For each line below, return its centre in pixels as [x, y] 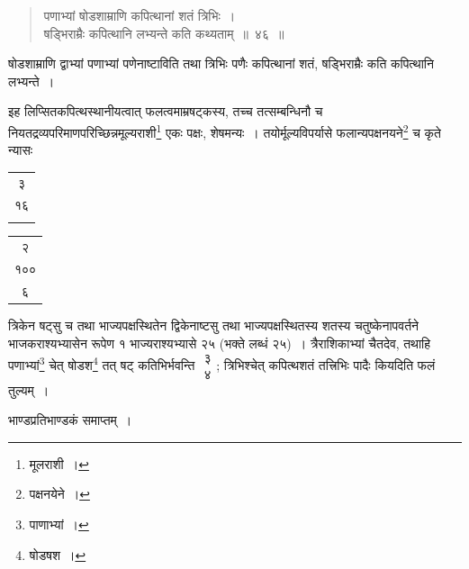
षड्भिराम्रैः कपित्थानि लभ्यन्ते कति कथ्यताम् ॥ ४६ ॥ [164, 33]
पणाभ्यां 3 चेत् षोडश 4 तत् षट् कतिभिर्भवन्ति [102, 363]
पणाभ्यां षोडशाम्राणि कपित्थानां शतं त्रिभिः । [140, 15]
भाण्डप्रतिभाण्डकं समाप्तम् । [70, 420]
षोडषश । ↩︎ [58, 554]
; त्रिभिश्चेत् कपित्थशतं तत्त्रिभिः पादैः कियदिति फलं [326, 365]
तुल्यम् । [29, 389]
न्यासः [21, 150]
